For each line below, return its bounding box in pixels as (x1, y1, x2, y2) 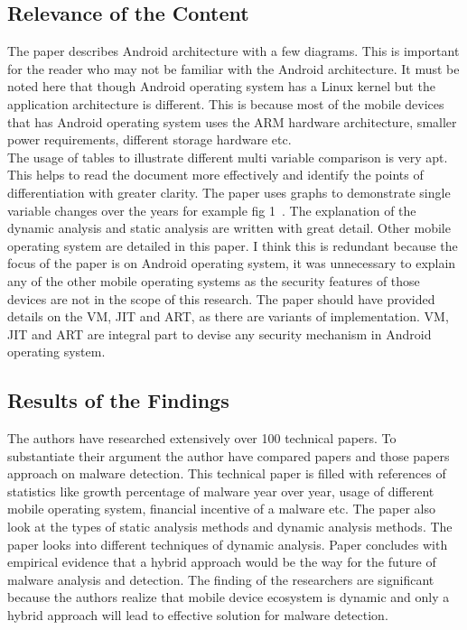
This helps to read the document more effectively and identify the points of (7, 165, 424, 184)
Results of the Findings (7, 386, 229, 414)
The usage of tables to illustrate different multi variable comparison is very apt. (7, 147, 448, 166)
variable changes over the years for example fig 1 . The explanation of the (7, 200, 416, 219)
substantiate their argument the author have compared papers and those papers (7, 446, 450, 465)
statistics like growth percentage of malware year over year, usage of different (7, 481, 434, 500)
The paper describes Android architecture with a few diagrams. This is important (7, 42, 460, 60)
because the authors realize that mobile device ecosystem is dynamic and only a (7, 588, 450, 607)
